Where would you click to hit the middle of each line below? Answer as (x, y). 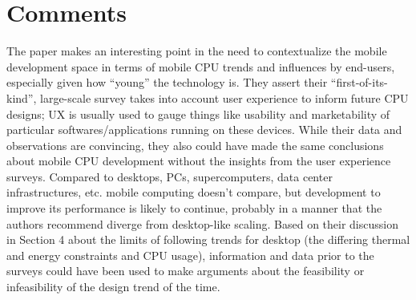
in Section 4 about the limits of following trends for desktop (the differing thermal (208, 239)
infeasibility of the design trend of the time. (113, 287)
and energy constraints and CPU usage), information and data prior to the (190, 255)
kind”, (22, 97)
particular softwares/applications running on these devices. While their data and (204, 130)
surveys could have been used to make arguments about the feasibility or (186, 271)
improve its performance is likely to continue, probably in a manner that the (194, 208)
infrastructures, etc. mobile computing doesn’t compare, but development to (194, 192)
